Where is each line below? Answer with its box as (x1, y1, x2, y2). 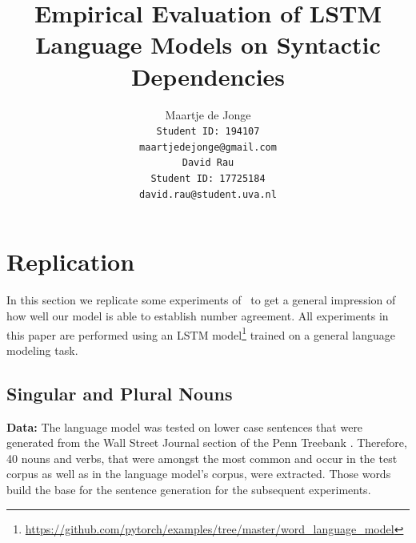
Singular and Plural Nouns (6, 380, 233, 405)
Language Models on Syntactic (35, 28, 381, 61)
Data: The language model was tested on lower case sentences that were (6, 418, 363, 435)
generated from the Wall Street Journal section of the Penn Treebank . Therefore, (6, 434, 407, 451)
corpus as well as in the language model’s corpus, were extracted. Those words (6, 465, 391, 482)
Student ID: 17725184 (150, 173, 266, 185)
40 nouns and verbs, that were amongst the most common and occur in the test (6, 449, 398, 466)
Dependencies (130, 59, 286, 92)
